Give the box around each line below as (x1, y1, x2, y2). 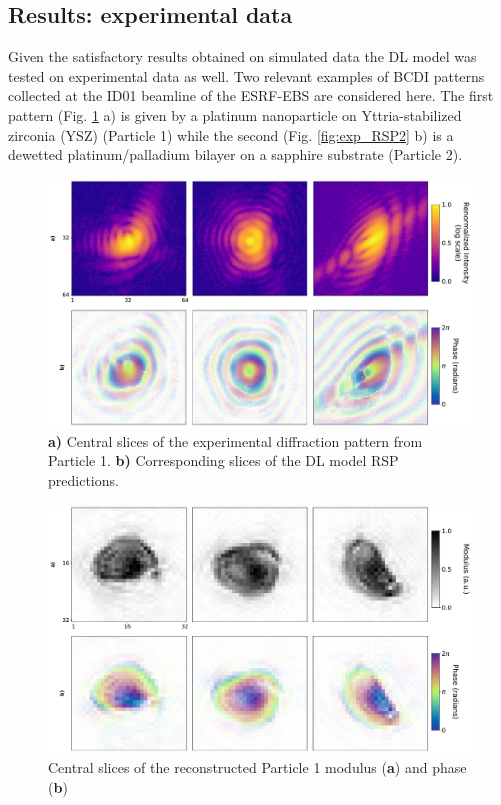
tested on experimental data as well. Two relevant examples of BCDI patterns (8, 65, 485, 86)
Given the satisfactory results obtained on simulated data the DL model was (8, 46, 477, 67)
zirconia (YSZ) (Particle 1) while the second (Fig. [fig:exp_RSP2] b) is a (8, 124, 454, 145)
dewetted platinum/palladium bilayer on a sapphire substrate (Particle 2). (8, 144, 463, 165)
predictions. (48, 469, 119, 490)
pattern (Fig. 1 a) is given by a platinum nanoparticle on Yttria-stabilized (8, 104, 462, 125)
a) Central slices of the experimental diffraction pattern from (48, 430, 423, 451)
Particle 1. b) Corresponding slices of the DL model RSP (48, 450, 399, 471)
